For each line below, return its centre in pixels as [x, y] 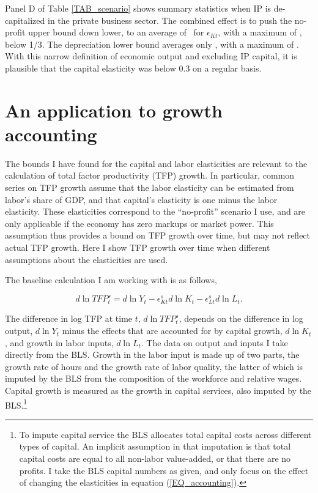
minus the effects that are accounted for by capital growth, [172, 331]
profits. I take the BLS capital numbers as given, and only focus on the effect [164, 470]
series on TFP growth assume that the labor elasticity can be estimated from [150, 187]
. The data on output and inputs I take [214, 342]
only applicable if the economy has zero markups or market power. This [139, 223]
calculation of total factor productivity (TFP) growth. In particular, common [150, 175]
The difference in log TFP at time [69, 318]
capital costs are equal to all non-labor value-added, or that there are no [155, 458]
